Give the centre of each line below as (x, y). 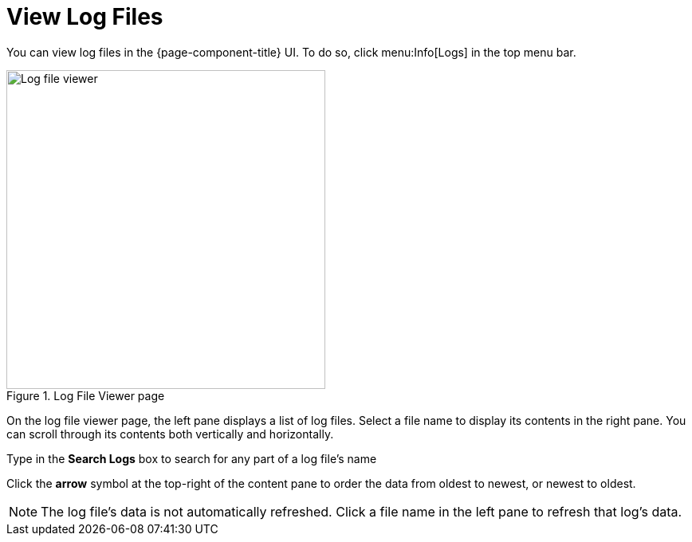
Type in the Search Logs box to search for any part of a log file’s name (192, 458)
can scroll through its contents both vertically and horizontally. (170, 434)
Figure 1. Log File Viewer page (86, 395)
